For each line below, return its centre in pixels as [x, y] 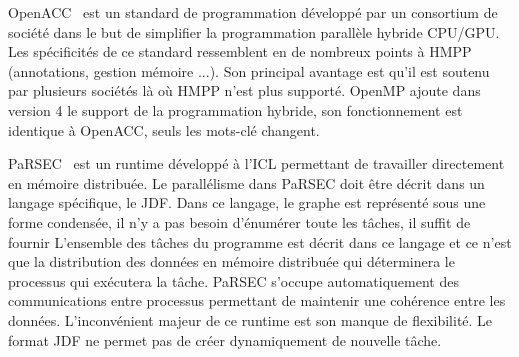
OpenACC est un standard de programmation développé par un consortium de [253, 12]
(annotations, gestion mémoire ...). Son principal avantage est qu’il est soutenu [249, 70]
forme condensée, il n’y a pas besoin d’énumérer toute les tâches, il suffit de [239, 221]
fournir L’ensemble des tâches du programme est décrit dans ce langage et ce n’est [260, 241]
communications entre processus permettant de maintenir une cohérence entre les [257, 300]
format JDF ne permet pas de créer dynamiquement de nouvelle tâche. [225, 339]
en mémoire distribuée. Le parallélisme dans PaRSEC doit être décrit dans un [246, 182]
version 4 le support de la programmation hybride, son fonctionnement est [235, 109]
